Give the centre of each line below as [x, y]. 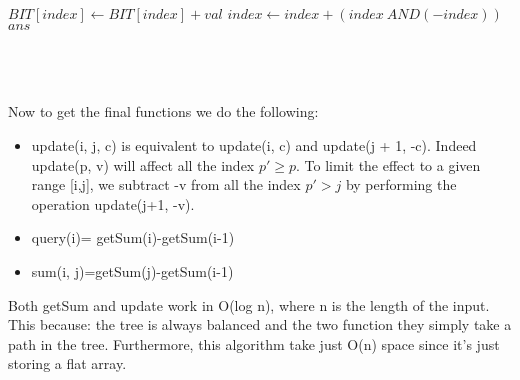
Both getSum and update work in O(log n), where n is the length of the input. [249, 304]
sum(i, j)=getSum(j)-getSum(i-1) [132, 270]
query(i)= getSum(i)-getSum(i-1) [133, 237]
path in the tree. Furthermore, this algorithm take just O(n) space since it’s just [254, 343]
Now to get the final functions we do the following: [163, 111]
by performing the [401, 184]
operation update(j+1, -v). [113, 203]
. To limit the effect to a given [388, 164]
